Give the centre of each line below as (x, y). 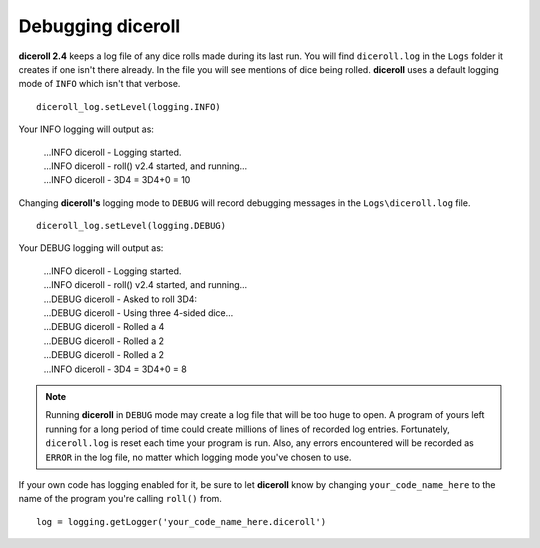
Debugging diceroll (99, 26)
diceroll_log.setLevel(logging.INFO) (129, 106)
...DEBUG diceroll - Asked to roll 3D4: (120, 299)
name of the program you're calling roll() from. (120, 499)
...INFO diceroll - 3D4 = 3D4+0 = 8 (115, 369)
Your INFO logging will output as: (86, 129)
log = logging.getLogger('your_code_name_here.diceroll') (181, 521)
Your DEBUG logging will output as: (91, 248)
